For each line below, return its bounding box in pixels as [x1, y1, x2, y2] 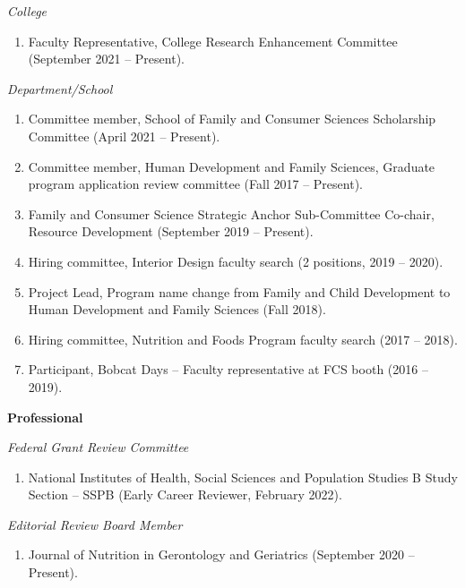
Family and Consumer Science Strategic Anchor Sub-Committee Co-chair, [28, 204, 435, 223]
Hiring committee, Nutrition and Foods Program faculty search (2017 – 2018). [28, 329, 458, 348]
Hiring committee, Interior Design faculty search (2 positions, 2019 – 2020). [28, 251, 443, 270]
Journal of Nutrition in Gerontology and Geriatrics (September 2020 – [28, 545, 415, 564]
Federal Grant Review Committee [7, 438, 189, 456]
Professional [7, 407, 83, 426]
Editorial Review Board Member [7, 515, 183, 533]
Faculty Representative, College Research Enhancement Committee [28, 31, 398, 50]
